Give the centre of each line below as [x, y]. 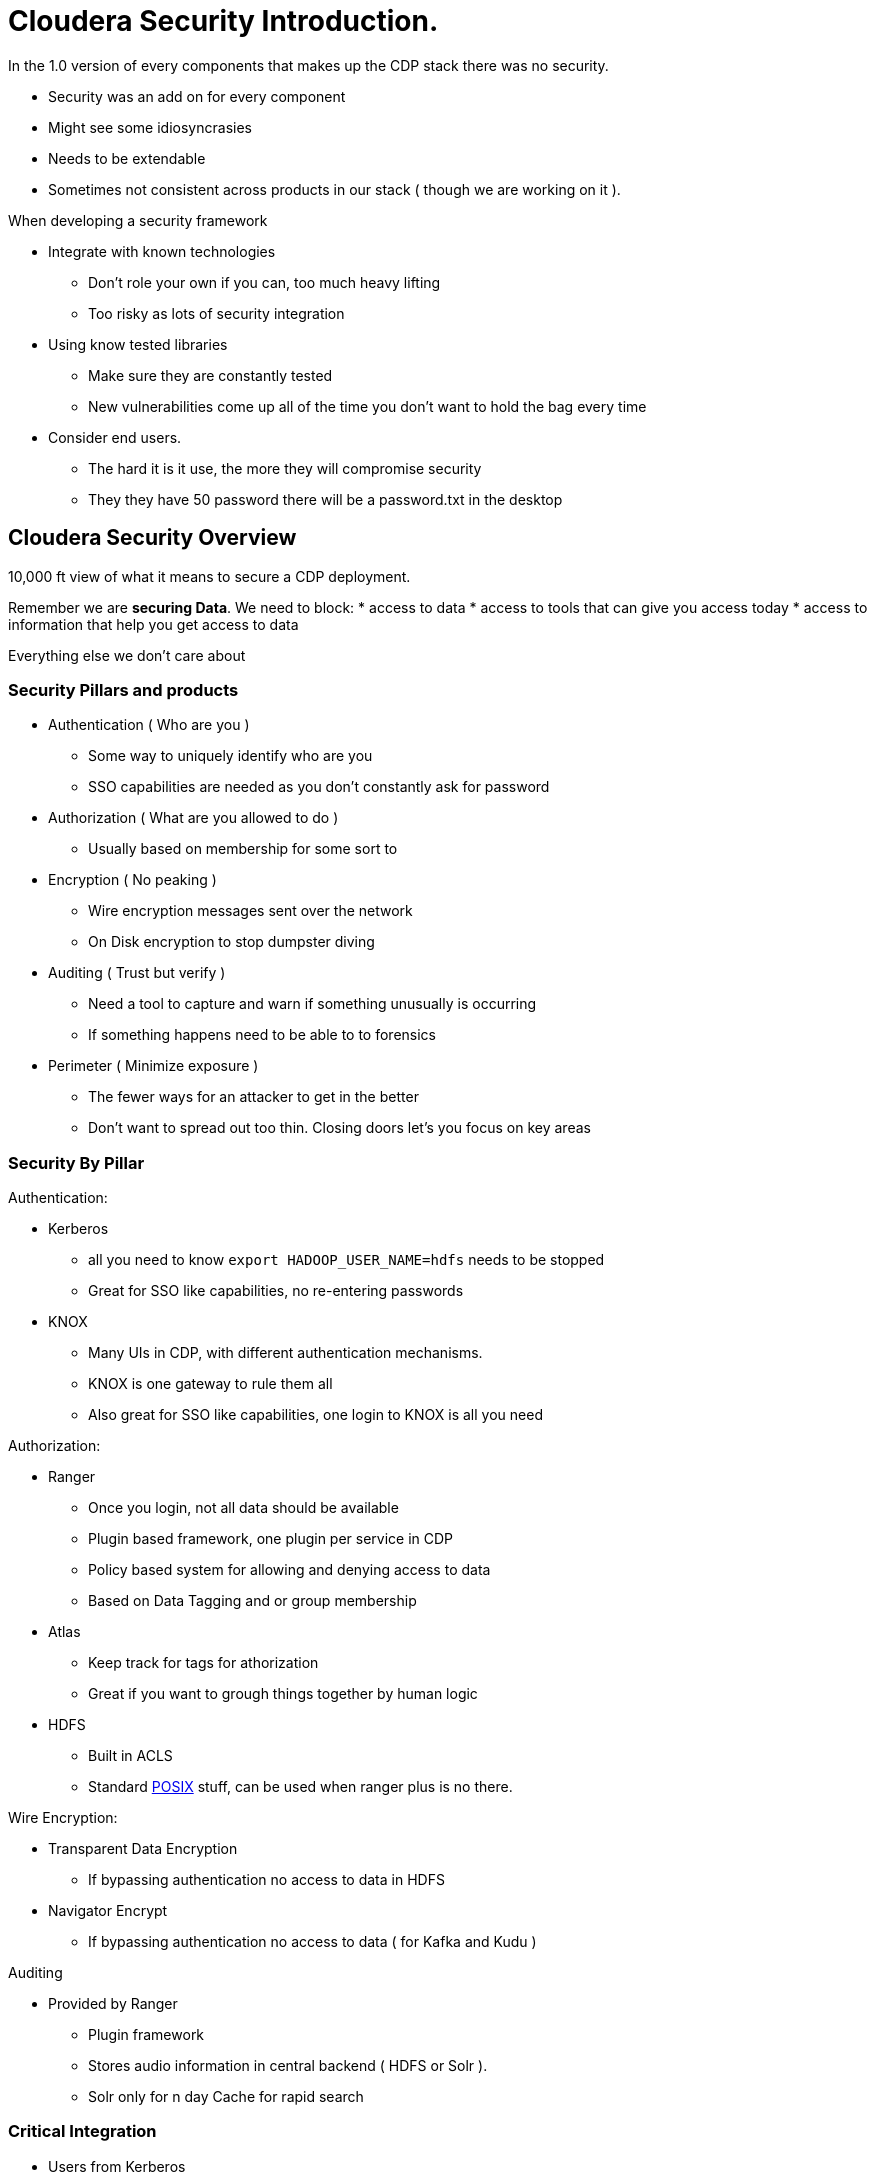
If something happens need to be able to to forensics [262, 1035]
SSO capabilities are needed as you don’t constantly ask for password [319, 787]
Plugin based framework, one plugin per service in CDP [271, 1539]
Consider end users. [115, 437]
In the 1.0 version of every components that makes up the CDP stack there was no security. [308, 65]
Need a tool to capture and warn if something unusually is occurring [312, 1004]
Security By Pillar [76, 1162]
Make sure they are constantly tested [210, 375]
